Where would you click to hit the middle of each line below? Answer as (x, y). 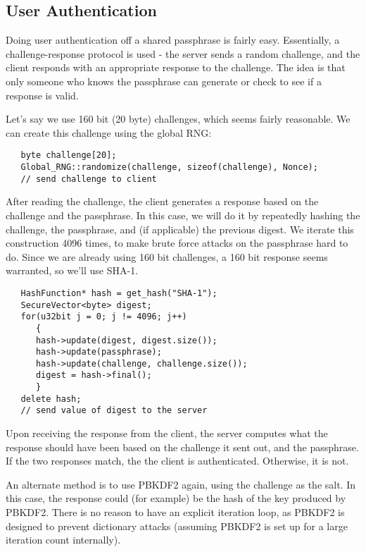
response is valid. (42, 95)
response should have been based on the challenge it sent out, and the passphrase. (182, 447)
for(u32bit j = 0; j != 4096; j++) (104, 317)
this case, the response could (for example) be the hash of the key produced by (176, 498)
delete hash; (51, 399)
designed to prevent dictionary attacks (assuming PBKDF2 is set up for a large (177, 526)
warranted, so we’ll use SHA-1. (72, 270)
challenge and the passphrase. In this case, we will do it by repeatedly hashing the (183, 215)
